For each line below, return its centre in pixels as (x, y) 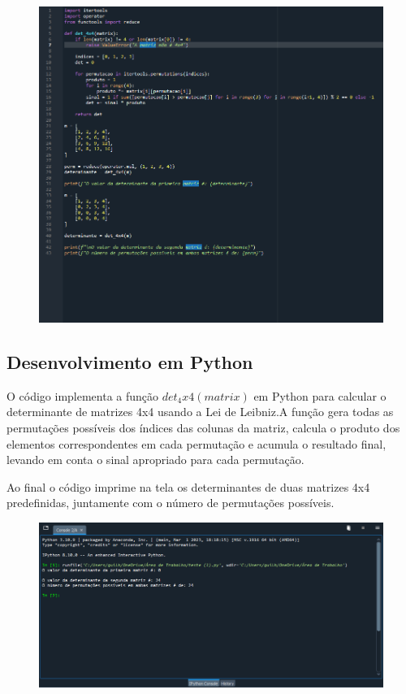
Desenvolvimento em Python (130, 361)
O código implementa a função (83, 395)
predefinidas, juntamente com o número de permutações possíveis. (171, 503)
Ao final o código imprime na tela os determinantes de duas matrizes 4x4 (188, 486)
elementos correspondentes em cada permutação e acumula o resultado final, (197, 443)
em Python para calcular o (320, 395)
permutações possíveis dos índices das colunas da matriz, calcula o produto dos (203, 427)
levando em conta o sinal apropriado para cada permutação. (155, 460)
